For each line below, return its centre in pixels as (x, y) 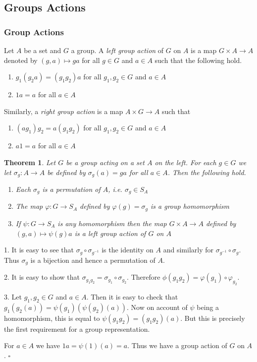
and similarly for (188, 250)
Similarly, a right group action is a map (64, 111)
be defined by (66, 172)
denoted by (21, 60)
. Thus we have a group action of (177, 345)
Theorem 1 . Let (30, 162)
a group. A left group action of (117, 50)
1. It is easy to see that (39, 250)
